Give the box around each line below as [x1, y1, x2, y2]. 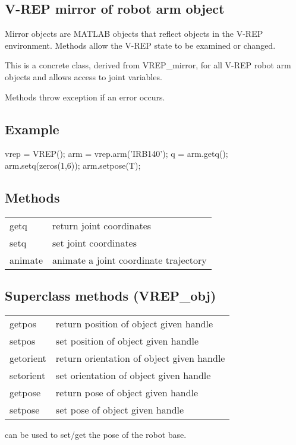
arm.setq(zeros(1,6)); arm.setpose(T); [5, 159, 141, 171]
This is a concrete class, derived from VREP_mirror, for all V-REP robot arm [5, 59, 291, 71]
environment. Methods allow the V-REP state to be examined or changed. [5, 39, 276, 51]
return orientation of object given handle [55, 351, 225, 365]
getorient [10, 351, 46, 365]
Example [5, 119, 59, 138]
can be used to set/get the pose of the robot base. [5, 428, 187, 440]
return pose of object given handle [55, 385, 199, 399]
